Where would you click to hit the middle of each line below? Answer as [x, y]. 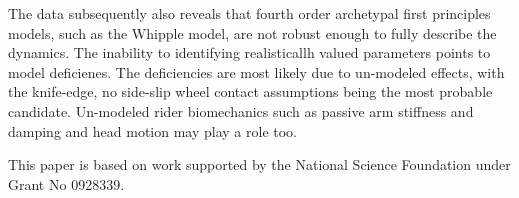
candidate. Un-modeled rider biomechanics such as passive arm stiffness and [241, 110]
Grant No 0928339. [66, 183]
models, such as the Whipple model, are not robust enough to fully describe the [252, 32]
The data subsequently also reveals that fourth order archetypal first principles [249, 13]
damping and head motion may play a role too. [153, 130]
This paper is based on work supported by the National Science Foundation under [259, 164]
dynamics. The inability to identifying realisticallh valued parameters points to [249, 52]
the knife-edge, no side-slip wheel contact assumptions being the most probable [250, 91]
